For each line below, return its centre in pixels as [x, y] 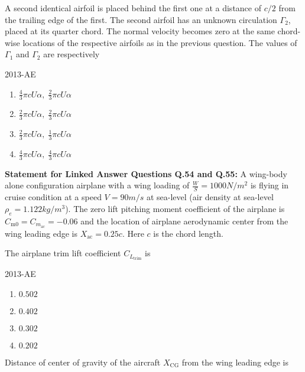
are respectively [72, 54]
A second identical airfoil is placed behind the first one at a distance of [133, 8]
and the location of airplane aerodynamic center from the [184, 221]
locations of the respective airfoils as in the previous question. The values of [160, 42]
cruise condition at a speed [53, 197]
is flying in [270, 185]
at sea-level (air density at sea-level [210, 197]
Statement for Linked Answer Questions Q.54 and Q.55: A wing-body [146, 173]
